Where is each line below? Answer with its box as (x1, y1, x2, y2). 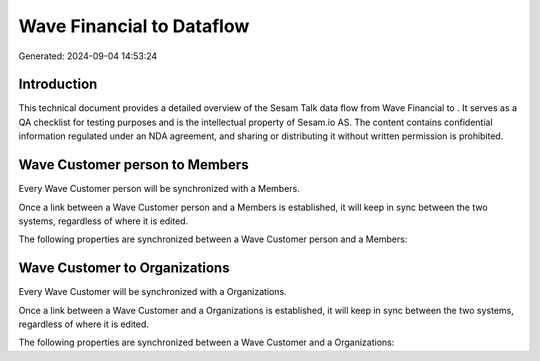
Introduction (18, 76, 98, 93)
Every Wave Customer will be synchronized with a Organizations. (18, 286, 287, 298)
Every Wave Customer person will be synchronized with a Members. (18, 183, 300, 195)
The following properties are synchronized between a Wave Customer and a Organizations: (18, 336, 395, 349)
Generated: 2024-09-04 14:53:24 (18, 50, 158, 62)
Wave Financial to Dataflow (18, 15, 250, 37)
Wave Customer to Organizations (18, 260, 230, 277)
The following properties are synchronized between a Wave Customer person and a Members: (18, 233, 408, 245)
